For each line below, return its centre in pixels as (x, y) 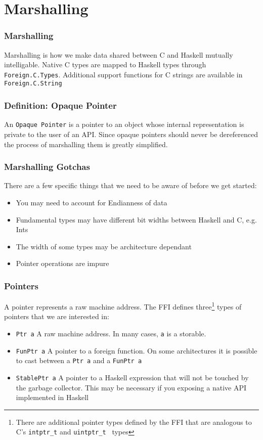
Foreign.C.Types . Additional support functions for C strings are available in (123, 74)
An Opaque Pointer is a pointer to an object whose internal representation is (124, 124)
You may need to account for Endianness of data (92, 202)
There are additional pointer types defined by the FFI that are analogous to (134, 422)
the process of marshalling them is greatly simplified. (86, 144)
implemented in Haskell (52, 397)
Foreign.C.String (33, 84)
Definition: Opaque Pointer (60, 105)
